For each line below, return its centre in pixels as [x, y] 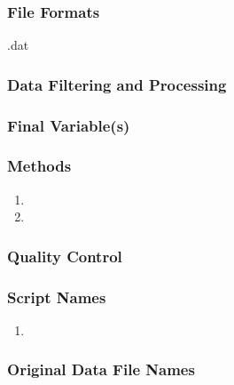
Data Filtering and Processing [117, 84]
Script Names [57, 297]
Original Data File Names [101, 369]
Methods [39, 166]
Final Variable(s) [69, 125]
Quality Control [65, 256]
